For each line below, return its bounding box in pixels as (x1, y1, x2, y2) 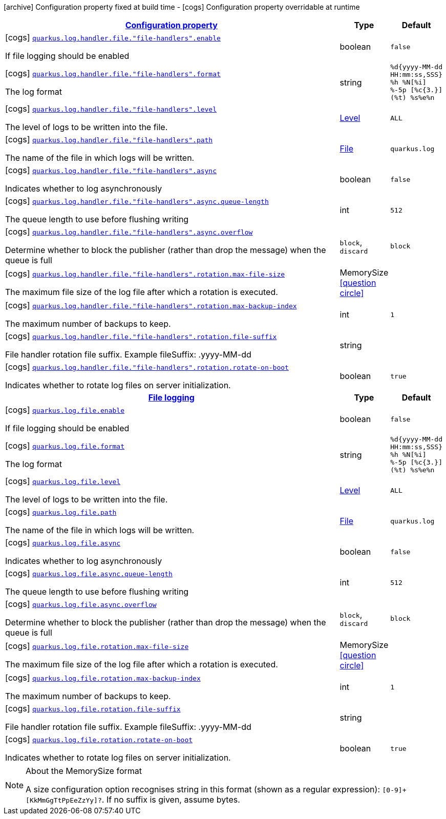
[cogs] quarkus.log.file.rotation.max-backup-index (5, 673, 201, 683)
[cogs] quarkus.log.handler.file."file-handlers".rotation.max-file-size (5, 268, 285, 279)
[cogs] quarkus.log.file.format (5, 440, 124, 451)
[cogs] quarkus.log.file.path (5, 507, 117, 517)
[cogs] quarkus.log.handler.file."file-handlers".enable (5, 32, 221, 43)
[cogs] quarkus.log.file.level (5, 476, 121, 486)
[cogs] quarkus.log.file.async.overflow (5, 599, 157, 609)
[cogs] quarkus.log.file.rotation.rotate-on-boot (5, 734, 193, 744)
